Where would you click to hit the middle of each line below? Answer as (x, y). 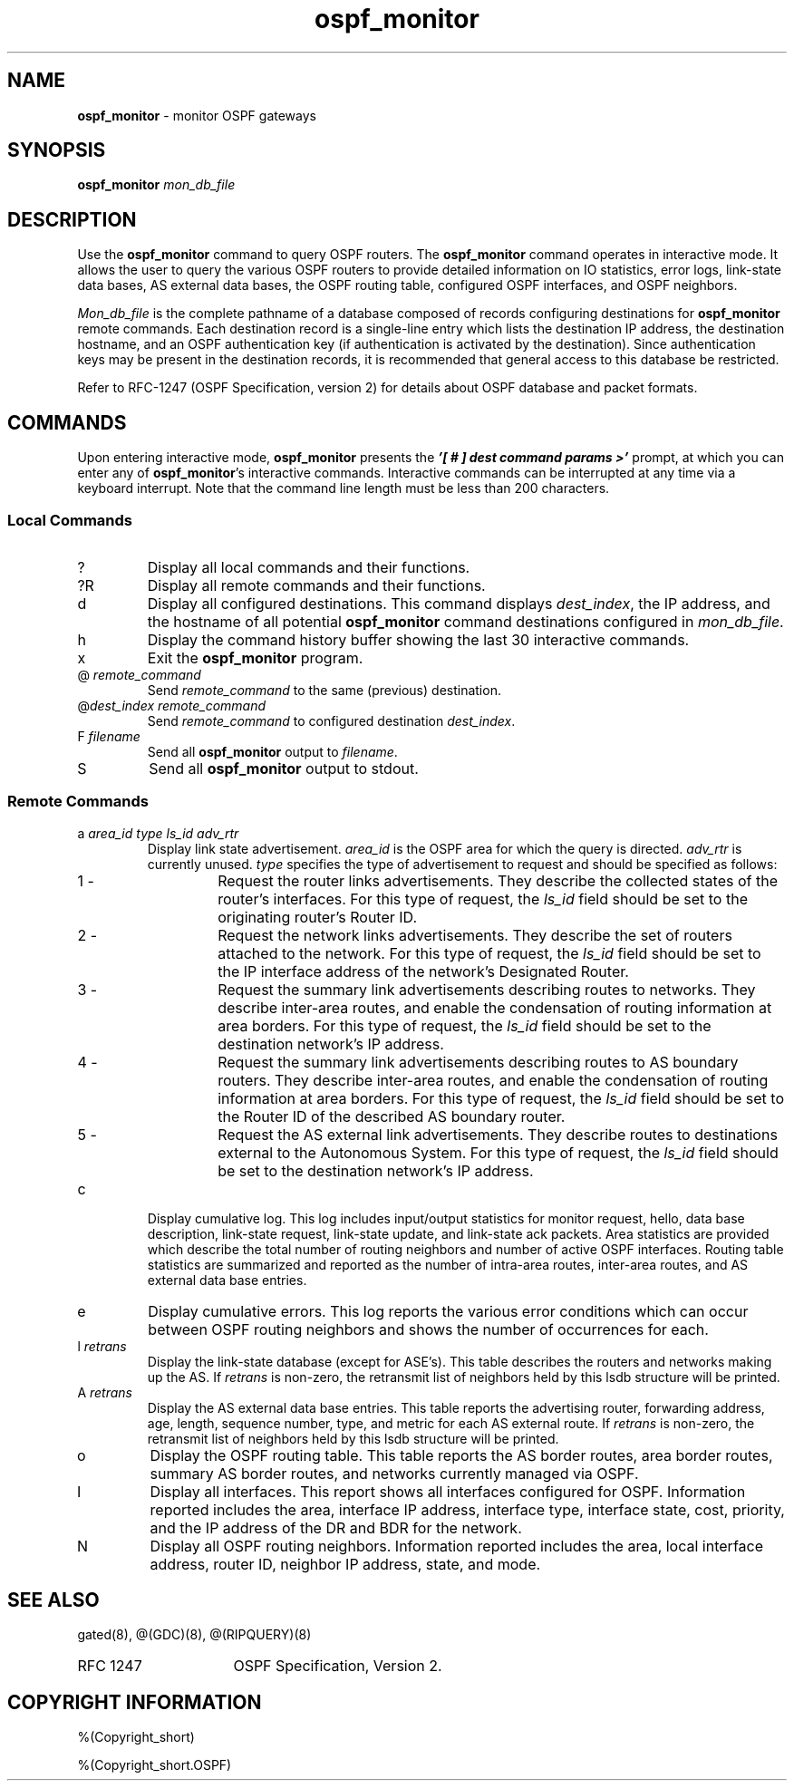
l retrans (102, 1346)
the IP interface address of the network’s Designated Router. (423, 971)
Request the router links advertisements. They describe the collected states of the (498, 880)
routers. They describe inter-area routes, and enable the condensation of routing (493, 1080)
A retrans (105, 1392)
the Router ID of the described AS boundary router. (392, 1116)
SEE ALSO (53, 1600)
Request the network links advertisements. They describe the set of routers (475, 935)
